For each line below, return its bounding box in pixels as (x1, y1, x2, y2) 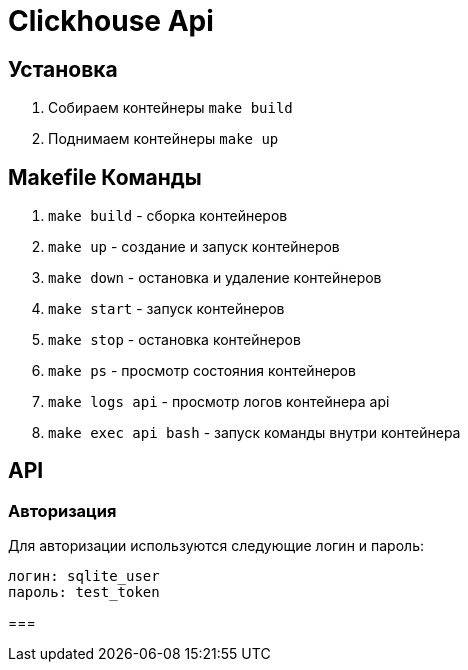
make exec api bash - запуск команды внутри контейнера (48, 424, 461, 442)
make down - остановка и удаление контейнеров (48, 269, 382, 287)
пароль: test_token (8, 584, 160, 601)
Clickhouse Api (8, 4, 214, 38)
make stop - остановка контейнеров (48, 331, 301, 349)
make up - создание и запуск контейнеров (48, 238, 340, 256)
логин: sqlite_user (8, 568, 160, 585)
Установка (8, 56, 118, 82)
